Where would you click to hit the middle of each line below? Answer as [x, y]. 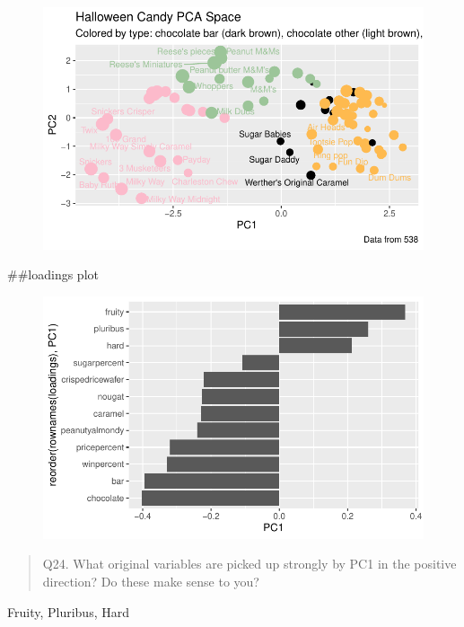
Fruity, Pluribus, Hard [68, 611]
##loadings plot [53, 274]
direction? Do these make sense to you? [151, 581]
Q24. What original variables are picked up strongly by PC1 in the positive [250, 564]
